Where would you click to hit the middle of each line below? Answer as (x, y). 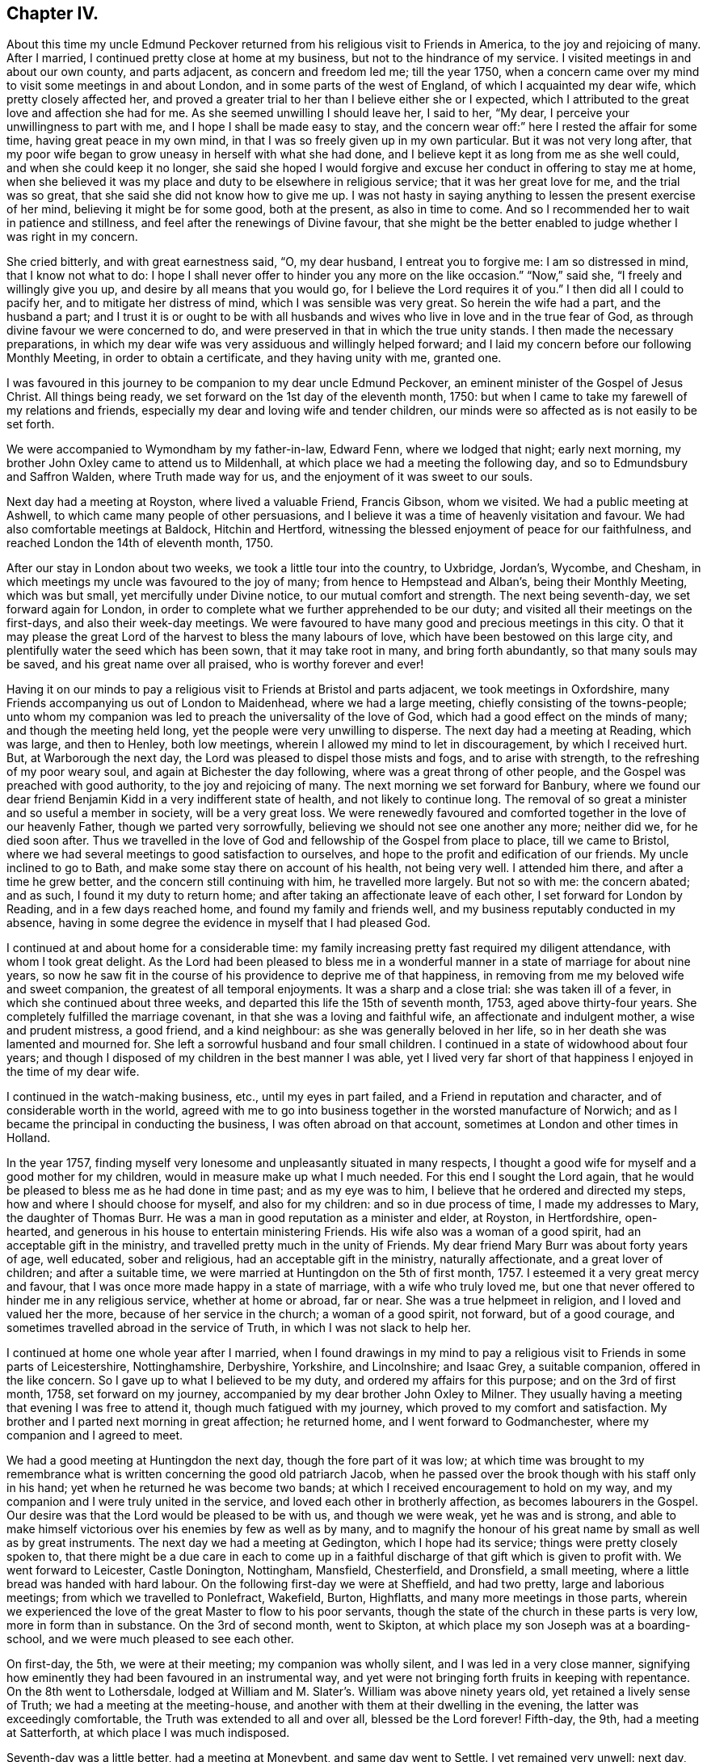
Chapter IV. (53, 13)
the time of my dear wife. (73, 1072)
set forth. (31, 424)
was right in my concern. (72, 237)
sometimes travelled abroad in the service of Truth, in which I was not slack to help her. (239, 1328)
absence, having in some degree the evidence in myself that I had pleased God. (219, 923)
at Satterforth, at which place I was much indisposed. (148, 1733)
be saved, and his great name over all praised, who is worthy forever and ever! (215, 664)
